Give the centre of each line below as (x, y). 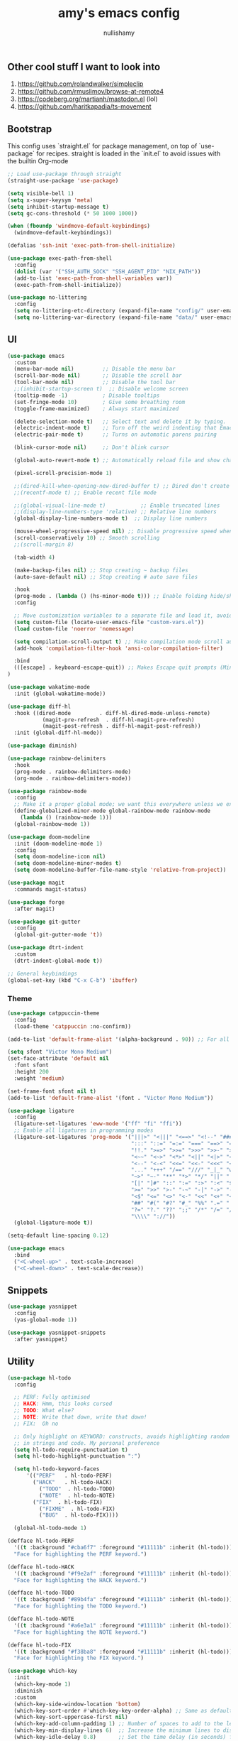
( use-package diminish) (42, 746)
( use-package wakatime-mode (49, 687)
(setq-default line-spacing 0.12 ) (58, 1236)
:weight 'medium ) (39, 1078)
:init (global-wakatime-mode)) (60, 694)
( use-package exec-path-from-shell (60, 258)
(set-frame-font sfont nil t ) (52, 1091)
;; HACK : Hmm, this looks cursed (63, 1404)
